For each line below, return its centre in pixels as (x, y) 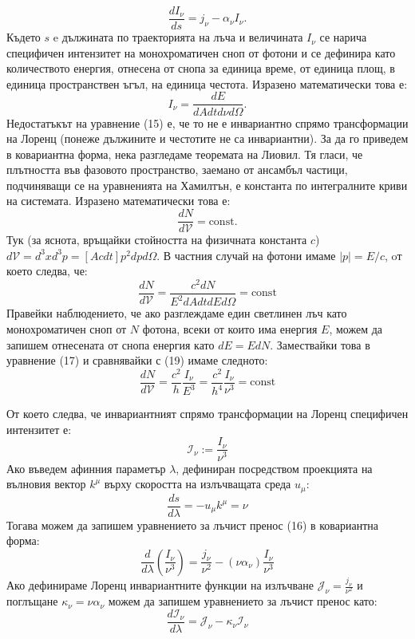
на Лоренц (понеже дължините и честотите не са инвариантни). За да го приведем (207, 138)
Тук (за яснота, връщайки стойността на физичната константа (157, 240)
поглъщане (32, 601)
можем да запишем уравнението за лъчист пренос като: (243, 601)
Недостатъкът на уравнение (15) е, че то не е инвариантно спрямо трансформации (207, 122)
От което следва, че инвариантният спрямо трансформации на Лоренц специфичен (207, 414)
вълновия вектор (46, 484)
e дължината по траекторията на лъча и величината (178, 37)
